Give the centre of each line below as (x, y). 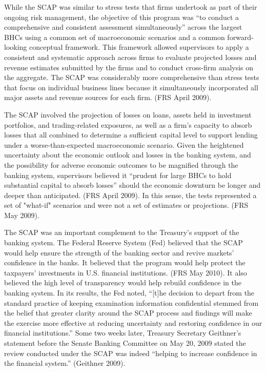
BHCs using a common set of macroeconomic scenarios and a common (115, 37)
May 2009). (22, 215)
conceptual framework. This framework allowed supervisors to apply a (139, 47)
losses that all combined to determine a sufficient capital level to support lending (131, 135)
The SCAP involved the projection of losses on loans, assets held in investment (128, 114)
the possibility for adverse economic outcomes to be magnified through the (121, 164)
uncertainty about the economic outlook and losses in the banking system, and (128, 155)
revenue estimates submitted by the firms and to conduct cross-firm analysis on (129, 67)
